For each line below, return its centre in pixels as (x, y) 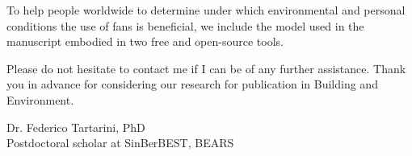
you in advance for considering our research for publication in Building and (192, 84)
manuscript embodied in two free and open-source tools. (145, 41)
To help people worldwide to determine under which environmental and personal (206, 10)
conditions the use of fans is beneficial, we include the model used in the (185, 25)
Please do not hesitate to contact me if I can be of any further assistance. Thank (206, 68)
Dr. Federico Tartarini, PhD (76, 127)
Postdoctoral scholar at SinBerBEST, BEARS (120, 143)
